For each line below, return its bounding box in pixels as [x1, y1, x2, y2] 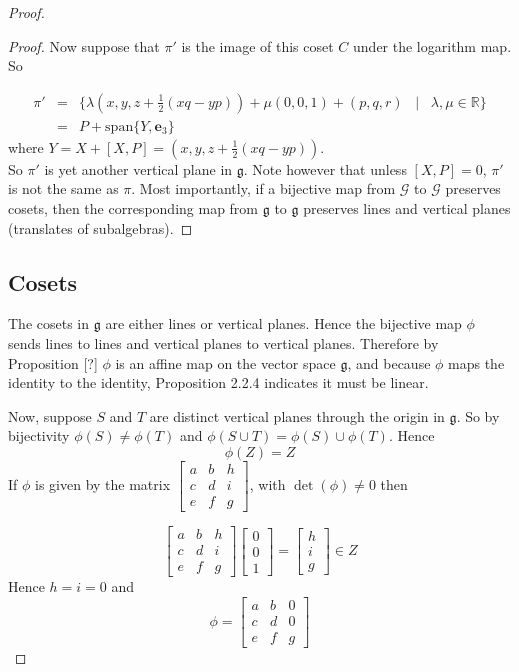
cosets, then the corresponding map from [8, 198, 259, 219]
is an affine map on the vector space [115, 352, 336, 373]
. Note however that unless [243, 158, 407, 179]
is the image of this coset [181, 35, 334, 56]
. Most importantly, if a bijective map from [131, 178, 396, 199]
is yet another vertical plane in [44, 158, 233, 179]
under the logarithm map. [353, 35, 512, 56]
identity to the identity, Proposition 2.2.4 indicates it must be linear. [8, 372, 429, 393]
